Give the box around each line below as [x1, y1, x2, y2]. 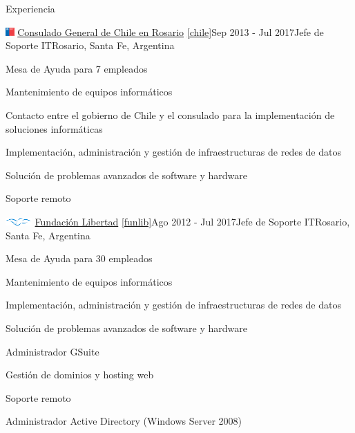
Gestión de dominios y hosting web [6, 367, 154, 382]
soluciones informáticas [6, 121, 103, 136]
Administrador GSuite [6, 344, 99, 358]
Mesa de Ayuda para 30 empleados [6, 251, 153, 266]
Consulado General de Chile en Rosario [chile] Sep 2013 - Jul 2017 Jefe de [17, 24, 324, 39]
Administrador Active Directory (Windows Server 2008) [6, 414, 242, 428]
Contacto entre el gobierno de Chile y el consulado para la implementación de [6, 107, 335, 122]
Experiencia [6, 1, 55, 15]
